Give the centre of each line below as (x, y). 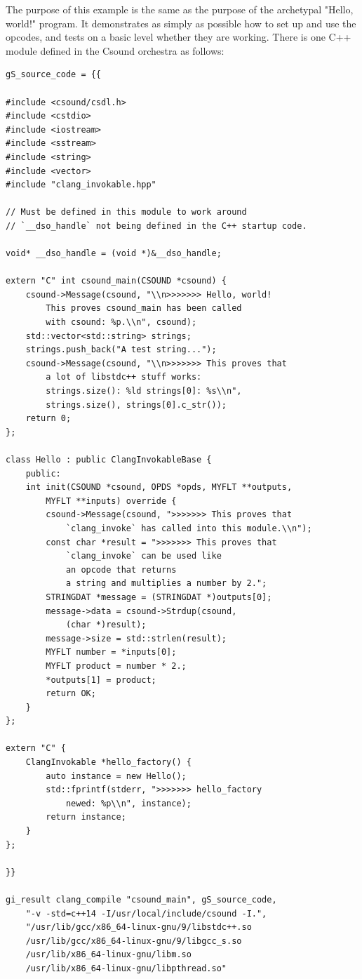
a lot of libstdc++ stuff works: (124, 377)
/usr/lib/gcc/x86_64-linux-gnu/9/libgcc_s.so (134, 941)
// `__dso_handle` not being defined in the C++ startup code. (156, 226)
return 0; (48, 419)
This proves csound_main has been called (144, 308)
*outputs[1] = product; (101, 680)
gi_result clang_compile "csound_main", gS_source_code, (141, 900)
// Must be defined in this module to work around (126, 212)
